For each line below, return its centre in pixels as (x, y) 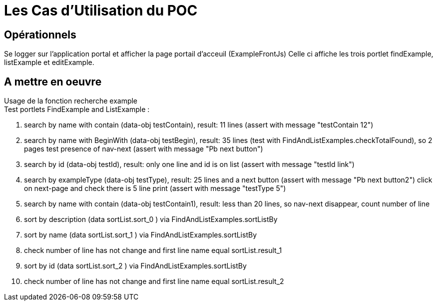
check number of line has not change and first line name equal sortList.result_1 (153, 250)
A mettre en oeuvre (53, 81)
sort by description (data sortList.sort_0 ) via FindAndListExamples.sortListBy (151, 219)
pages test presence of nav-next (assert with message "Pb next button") (144, 149)
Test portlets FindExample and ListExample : (77, 109)
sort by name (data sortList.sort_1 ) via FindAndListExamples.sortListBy (141, 235)
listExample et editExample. (49, 62)
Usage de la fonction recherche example (71, 101)
